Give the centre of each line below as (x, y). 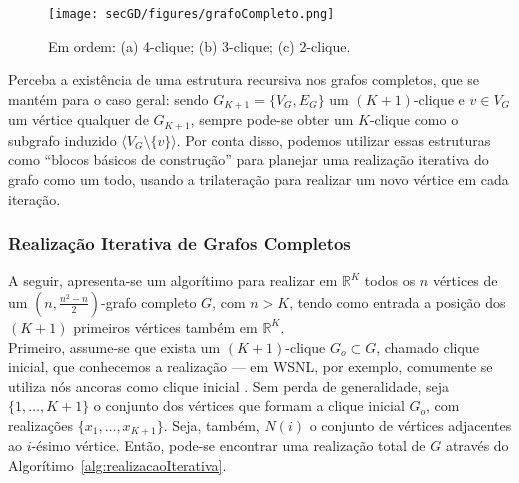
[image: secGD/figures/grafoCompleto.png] (191, 14)
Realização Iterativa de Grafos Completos (179, 243)
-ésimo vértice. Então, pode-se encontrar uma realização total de (228, 445)
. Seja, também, (211, 424)
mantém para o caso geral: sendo (108, 98)
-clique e (439, 98)
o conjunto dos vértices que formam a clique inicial (249, 405)
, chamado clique (427, 346)
